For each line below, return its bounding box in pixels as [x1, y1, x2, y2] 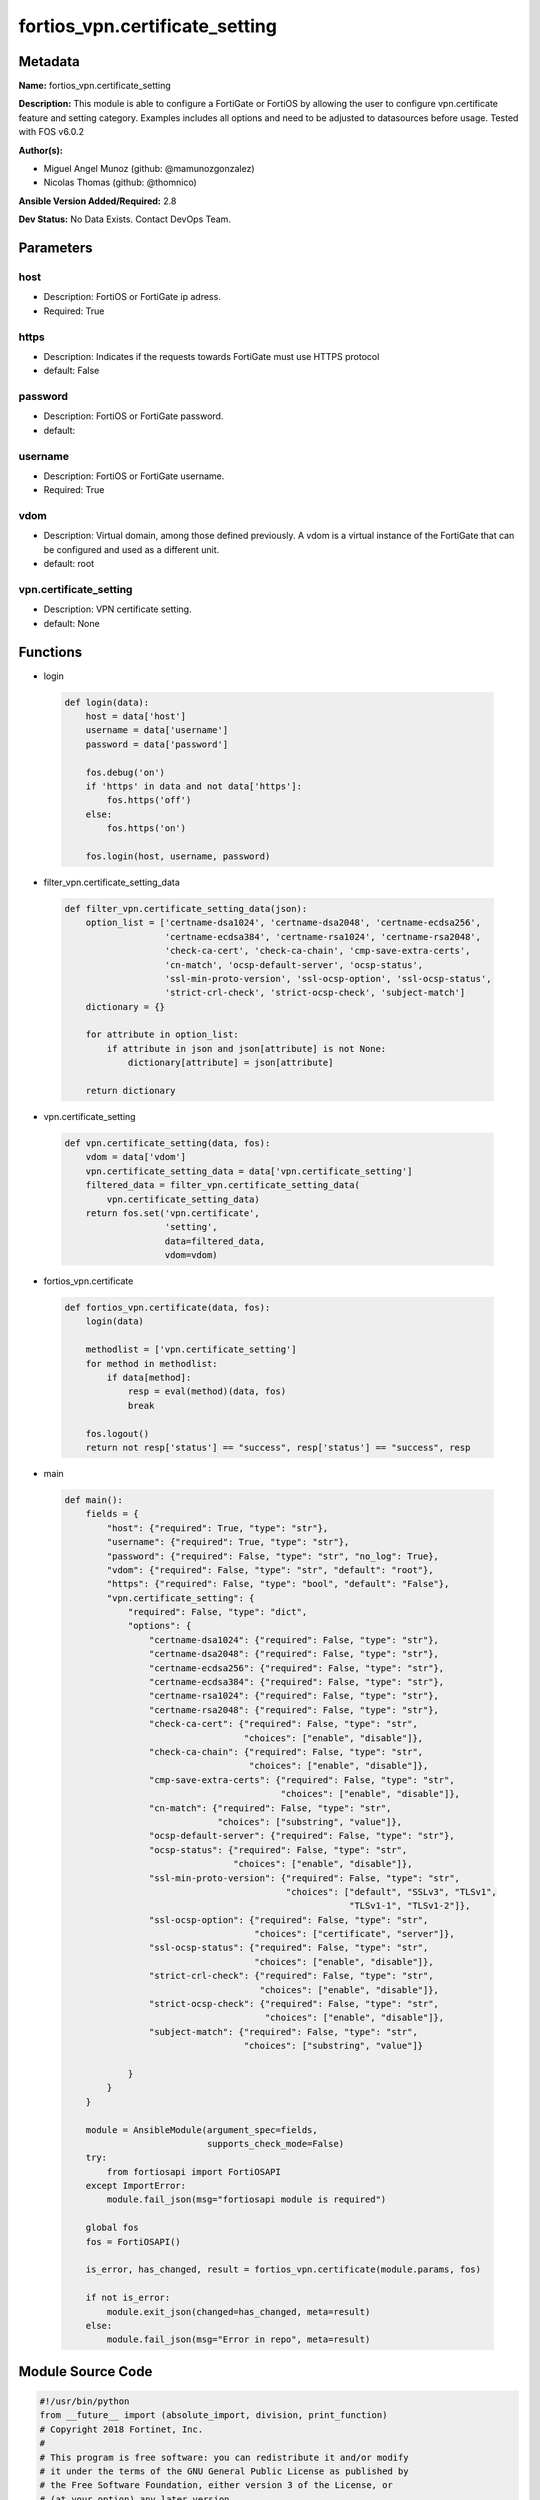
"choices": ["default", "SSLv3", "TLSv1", [285, 1886, 497, 1897]
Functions [18, 643, 83, 660]
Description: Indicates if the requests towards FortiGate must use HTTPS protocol [43, 350, 380, 362]
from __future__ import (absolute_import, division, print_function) [39, 2410, 388, 2421]
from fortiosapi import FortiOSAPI [106, 2166, 282, 2177]
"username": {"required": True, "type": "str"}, [106, 1536, 350, 1548]
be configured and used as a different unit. [43, 543, 220, 555]
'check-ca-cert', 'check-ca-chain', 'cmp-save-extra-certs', [164, 945, 471, 957]
